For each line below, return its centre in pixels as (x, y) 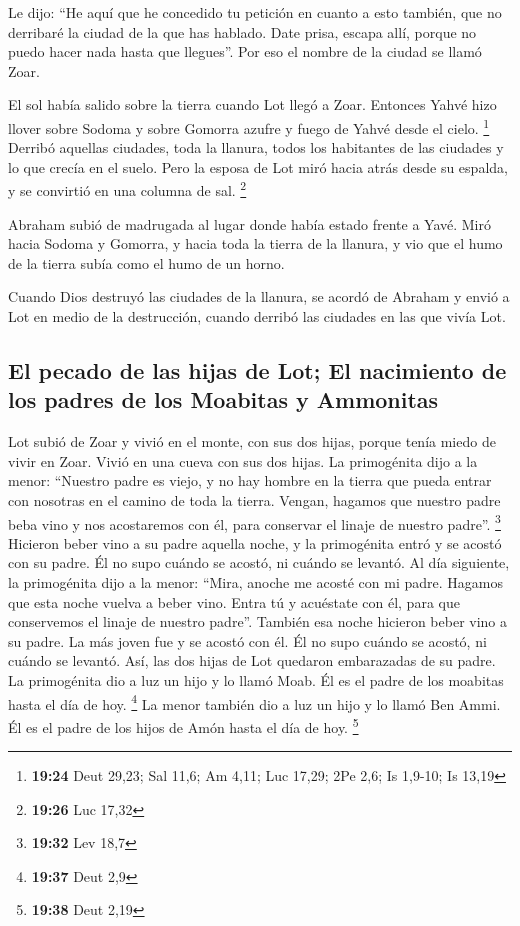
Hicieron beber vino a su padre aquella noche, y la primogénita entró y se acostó (255, 542)
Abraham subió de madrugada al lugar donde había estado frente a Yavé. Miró (249, 223)
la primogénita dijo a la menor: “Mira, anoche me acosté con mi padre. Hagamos (255, 582)
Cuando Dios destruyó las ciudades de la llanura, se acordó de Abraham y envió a (259, 296)
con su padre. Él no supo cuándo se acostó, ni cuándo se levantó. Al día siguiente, (259, 562)
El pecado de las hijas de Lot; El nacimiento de (257, 370)
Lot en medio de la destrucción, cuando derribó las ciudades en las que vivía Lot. (257, 316)
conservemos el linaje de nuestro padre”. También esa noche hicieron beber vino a (258, 621)
